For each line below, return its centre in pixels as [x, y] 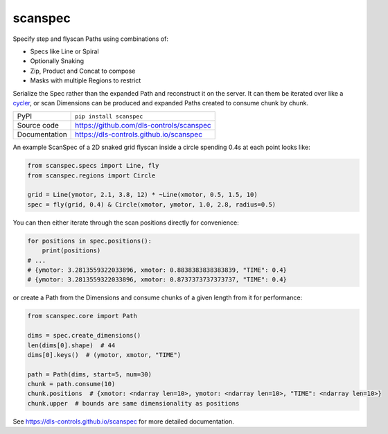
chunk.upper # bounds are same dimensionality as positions [133, 403]
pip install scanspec [109, 116]
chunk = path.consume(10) [71, 384]
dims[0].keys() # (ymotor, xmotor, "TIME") [104, 355]
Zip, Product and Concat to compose [83, 71]
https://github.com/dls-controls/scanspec [143, 125]
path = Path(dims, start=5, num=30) [90, 374]
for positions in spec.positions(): [90, 241]
